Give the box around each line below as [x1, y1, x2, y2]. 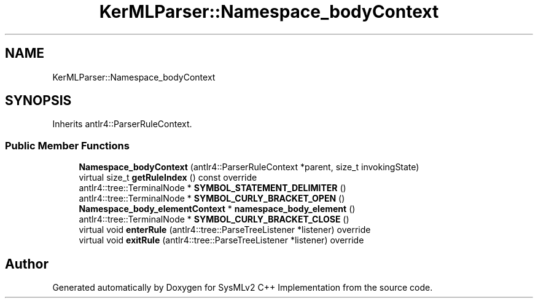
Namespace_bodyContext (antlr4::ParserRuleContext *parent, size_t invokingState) [79, 162, 419, 173]
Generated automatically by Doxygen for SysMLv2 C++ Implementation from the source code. [52, 282, 433, 293]
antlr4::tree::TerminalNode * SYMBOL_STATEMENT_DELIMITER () [79, 183, 346, 194]
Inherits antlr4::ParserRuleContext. [52, 119, 192, 130]
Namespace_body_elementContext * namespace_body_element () [79, 203, 356, 214]
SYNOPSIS [5, 93, 72, 109]
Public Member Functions [5, 139, 130, 152]
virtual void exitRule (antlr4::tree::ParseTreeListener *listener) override [79, 235, 364, 246]
